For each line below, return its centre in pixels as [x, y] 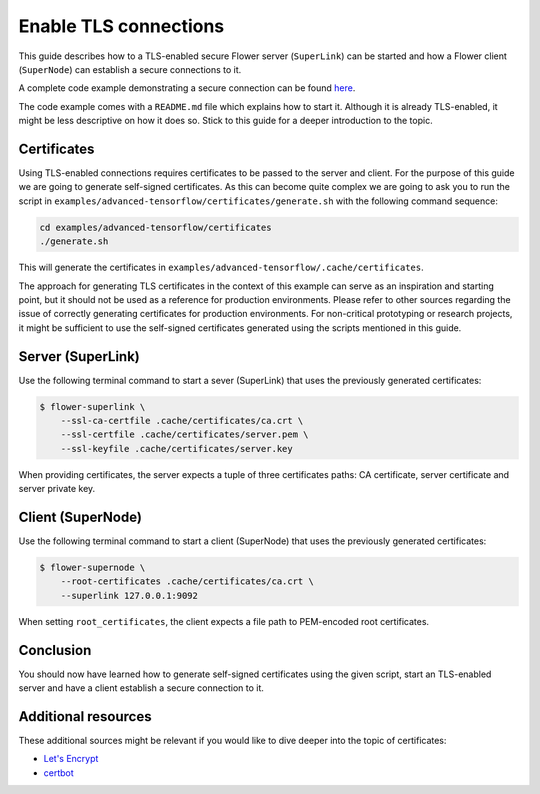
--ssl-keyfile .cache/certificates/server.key [177, 448]
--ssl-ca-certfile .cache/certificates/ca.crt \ [182, 420]
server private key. [57, 489]
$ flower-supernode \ [92, 568]
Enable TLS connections [121, 26]
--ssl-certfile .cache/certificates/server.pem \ [184, 434]
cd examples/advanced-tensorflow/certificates [155, 227]
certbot [58, 772]
